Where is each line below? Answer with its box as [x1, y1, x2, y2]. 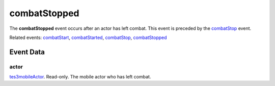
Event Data [9, 48, 45, 56]
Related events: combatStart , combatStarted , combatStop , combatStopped [9, 34, 168, 40]
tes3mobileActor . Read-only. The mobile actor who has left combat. [9, 74, 151, 80]
